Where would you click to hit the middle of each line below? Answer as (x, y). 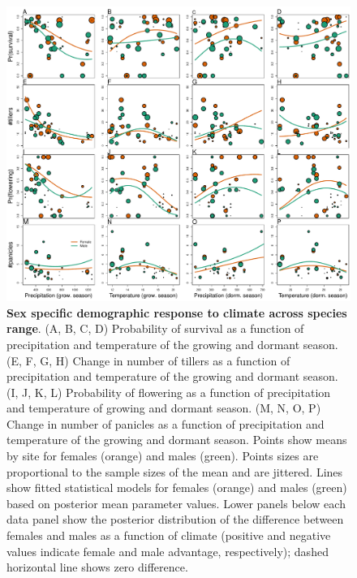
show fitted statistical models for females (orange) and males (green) (177, 487)
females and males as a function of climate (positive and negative (169, 535)
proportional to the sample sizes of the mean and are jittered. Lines (175, 471)
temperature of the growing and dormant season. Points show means (177, 440)
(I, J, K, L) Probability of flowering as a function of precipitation (169, 392)
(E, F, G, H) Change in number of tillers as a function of (148, 360)
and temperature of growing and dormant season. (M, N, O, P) (164, 408)
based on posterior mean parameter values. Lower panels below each (176, 503)
